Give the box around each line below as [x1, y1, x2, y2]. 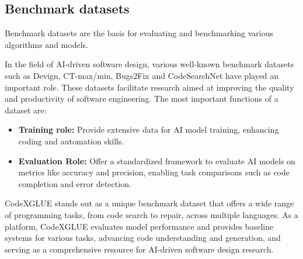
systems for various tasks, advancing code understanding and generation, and [5, 232, 281, 244]
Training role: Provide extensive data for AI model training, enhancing [18, 123, 279, 136]
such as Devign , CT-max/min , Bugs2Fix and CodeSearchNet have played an [5, 69, 279, 81]
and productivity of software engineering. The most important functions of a [5, 92, 278, 105]
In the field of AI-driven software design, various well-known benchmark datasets [5, 58, 294, 70]
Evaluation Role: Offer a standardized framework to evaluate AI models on [18, 154, 295, 167]
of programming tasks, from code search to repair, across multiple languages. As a [5, 208, 298, 220]
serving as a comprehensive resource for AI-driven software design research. [5, 243, 274, 255]
